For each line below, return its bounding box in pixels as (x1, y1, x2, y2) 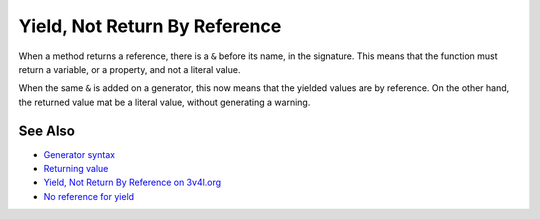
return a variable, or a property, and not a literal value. (18, 63, 241, 75)
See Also (18, 122, 75, 139)
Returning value (43, 163, 109, 175)
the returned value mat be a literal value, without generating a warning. (18, 96, 311, 108)
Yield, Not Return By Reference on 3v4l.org (43, 176, 222, 189)
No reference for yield (43, 190, 135, 202)
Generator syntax (43, 148, 115, 160)
